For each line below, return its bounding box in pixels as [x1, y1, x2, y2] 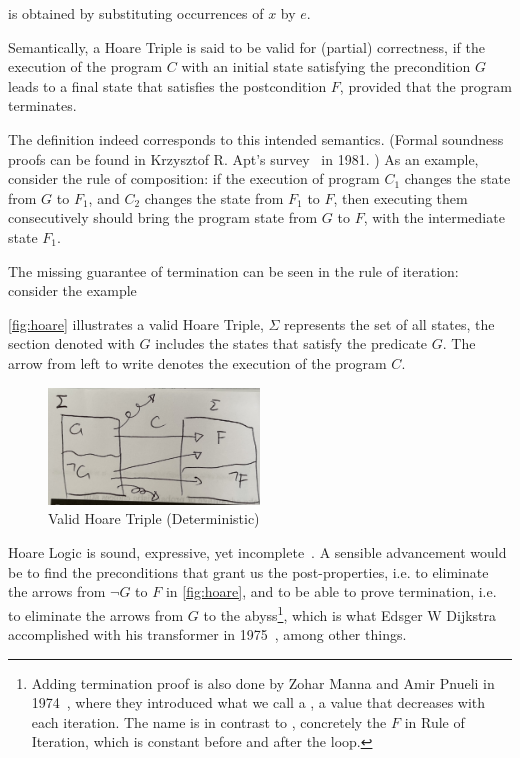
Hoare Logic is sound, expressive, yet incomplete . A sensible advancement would [8, 542, 507, 563]
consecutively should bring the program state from [8, 207, 318, 228]
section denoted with [8, 333, 135, 354]
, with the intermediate [363, 207, 505, 228]
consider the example [8, 280, 137, 301]
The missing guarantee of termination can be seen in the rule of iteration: [8, 260, 459, 281]
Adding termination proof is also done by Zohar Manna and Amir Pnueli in [31, 672, 495, 693]
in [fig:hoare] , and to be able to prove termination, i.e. [165, 581, 497, 602]
